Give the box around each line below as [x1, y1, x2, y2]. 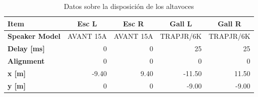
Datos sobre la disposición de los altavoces [64, 1, 194, 11]
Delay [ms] [8, 43, 45, 54]
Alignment [8, 56, 45, 66]
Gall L [170, 18, 192, 28]
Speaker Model [8, 31, 61, 41]
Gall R [217, 18, 241, 28]
